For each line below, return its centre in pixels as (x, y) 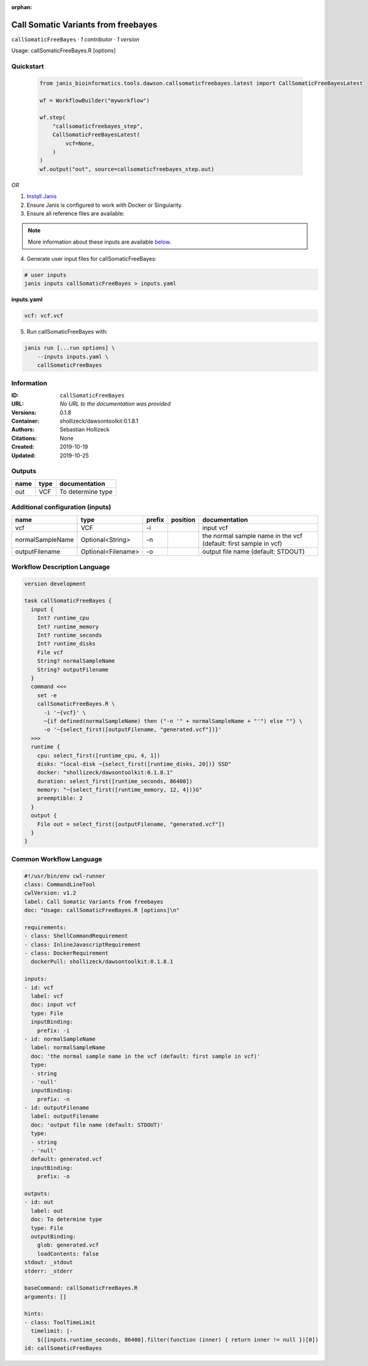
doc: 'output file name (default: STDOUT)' (97, 1125)
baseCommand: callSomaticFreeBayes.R (81, 1288)
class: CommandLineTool (60, 884)
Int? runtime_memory (68, 627)
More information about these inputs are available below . (100, 242)
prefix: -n (53, 1099)
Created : (23, 447)
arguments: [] (45, 1297)
